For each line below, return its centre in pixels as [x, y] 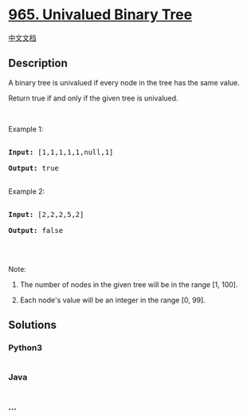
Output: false [36, 230]
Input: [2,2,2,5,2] [46, 214]
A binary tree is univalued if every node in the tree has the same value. [124, 82]
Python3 [25, 348]
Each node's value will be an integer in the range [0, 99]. [112, 300]
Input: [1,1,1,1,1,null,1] [61, 152]
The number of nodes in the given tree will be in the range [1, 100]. [129, 284]
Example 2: [27, 191]
